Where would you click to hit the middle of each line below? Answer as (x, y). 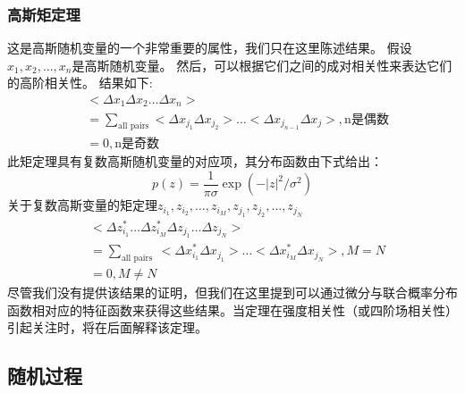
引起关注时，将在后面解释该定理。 (107, 327)
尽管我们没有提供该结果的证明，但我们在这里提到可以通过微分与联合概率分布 (232, 293)
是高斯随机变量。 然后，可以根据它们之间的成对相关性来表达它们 (262, 65)
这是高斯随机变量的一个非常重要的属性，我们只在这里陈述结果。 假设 (210, 48)
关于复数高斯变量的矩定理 (82, 205)
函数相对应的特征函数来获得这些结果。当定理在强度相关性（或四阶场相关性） (232, 309)
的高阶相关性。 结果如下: (80, 83)
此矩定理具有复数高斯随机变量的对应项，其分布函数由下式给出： (195, 161)
